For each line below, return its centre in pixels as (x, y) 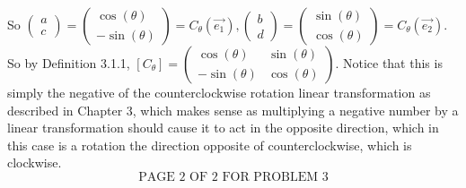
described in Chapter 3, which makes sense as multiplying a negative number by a (233, 110)
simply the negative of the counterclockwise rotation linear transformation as (219, 92)
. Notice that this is (389, 63)
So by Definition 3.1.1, (69, 63)
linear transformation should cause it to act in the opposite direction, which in (223, 128)
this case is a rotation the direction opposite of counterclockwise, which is (210, 145)
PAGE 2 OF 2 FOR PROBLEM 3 (233, 177)
